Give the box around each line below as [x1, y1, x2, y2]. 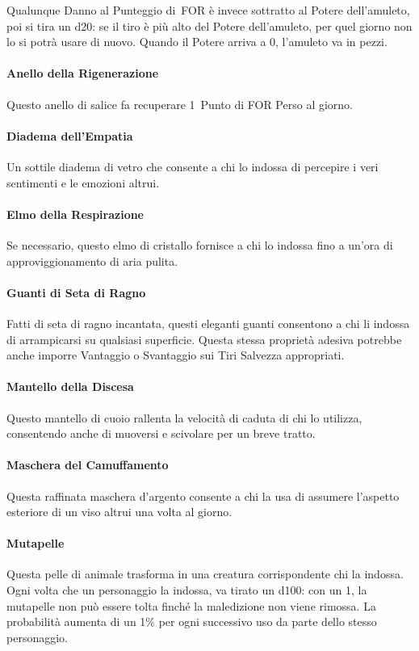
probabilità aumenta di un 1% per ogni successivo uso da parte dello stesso [6, 613, 377, 630]
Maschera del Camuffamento [6, 456, 169, 473]
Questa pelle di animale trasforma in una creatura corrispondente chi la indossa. [6, 565, 404, 582]
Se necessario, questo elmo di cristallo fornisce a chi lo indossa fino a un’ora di [6, 236, 393, 253]
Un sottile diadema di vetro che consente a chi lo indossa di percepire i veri [6, 157, 379, 174]
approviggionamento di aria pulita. [6, 252, 178, 269]
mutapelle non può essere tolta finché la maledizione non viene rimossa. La [6, 597, 376, 614]
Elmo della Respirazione [6, 205, 145, 222]
